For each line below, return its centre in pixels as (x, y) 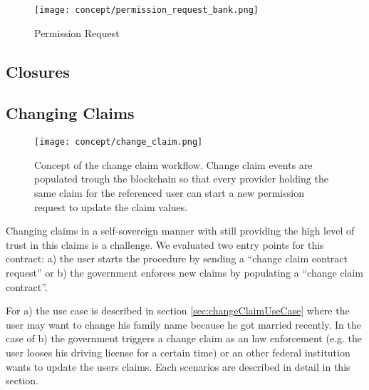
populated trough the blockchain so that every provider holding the (181, 179)
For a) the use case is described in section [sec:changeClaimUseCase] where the (178, 311)
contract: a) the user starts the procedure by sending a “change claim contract (177, 258)
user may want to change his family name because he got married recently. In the (183, 324)
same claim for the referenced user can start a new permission (169, 193)
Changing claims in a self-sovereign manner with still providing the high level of (180, 231)
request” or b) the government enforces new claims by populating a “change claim (185, 273)
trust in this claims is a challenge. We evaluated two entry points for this (165, 244)
